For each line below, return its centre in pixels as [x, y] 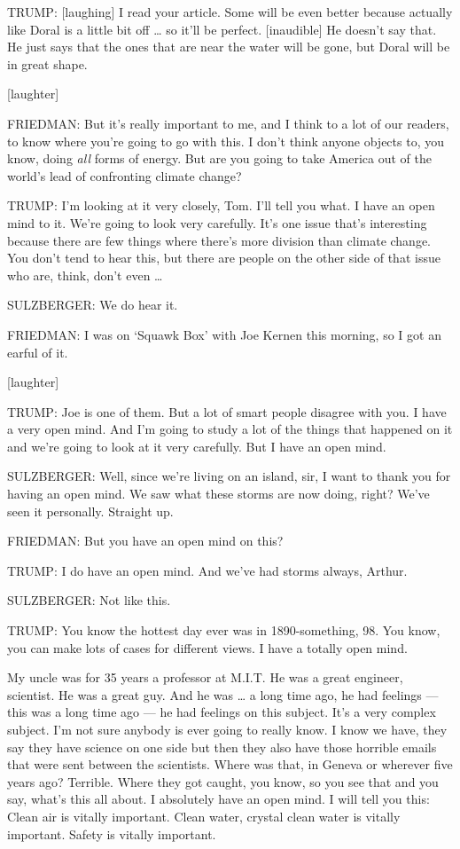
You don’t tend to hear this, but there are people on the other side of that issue [224, 258]
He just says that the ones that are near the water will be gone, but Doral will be [229, 47]
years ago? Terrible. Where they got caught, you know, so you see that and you [223, 781]
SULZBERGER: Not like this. [89, 600]
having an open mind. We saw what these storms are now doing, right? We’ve [218, 494]
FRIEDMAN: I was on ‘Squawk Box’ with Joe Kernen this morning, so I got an [224, 334]
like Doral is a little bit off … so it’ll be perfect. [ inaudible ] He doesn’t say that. [222, 29]
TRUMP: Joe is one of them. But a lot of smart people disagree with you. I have [227, 411]
